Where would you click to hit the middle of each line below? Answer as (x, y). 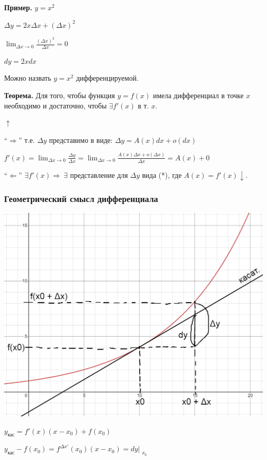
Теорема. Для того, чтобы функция (60, 95)
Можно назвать (28, 78)
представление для (99, 174)
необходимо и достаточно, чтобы (55, 105)
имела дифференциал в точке (198, 95)
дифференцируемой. (107, 78)
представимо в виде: (81, 140)
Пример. (18, 7)
